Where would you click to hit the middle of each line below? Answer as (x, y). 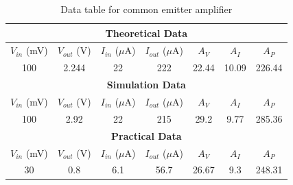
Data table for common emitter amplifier (146, 9)
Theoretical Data (146, 33)
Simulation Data (146, 85)
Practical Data (146, 135)
